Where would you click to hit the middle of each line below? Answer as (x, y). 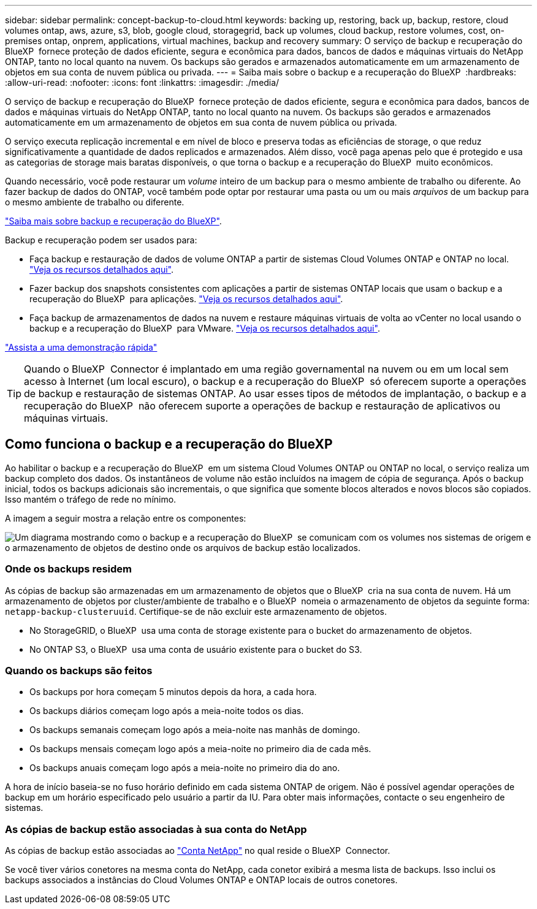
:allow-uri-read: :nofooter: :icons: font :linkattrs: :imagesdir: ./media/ (142, 82)
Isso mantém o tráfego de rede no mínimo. (91, 499)
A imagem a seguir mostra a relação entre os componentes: (126, 518)
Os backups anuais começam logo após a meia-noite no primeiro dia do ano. (185, 768)
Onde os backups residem (69, 569)
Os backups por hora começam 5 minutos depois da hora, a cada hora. (173, 692)
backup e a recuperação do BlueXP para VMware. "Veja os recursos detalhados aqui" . (205, 328)
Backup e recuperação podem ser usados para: (101, 240)
